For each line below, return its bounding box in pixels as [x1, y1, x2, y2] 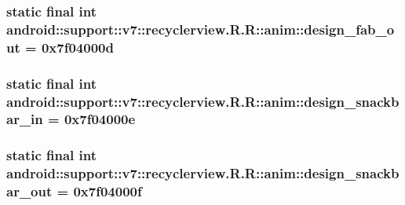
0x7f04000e [64, 109, 136, 129]
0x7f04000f [73, 181, 142, 201]
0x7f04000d [41, 37, 114, 57]
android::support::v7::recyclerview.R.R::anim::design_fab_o [6, 19, 395, 38]
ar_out [6, 181, 53, 201]
